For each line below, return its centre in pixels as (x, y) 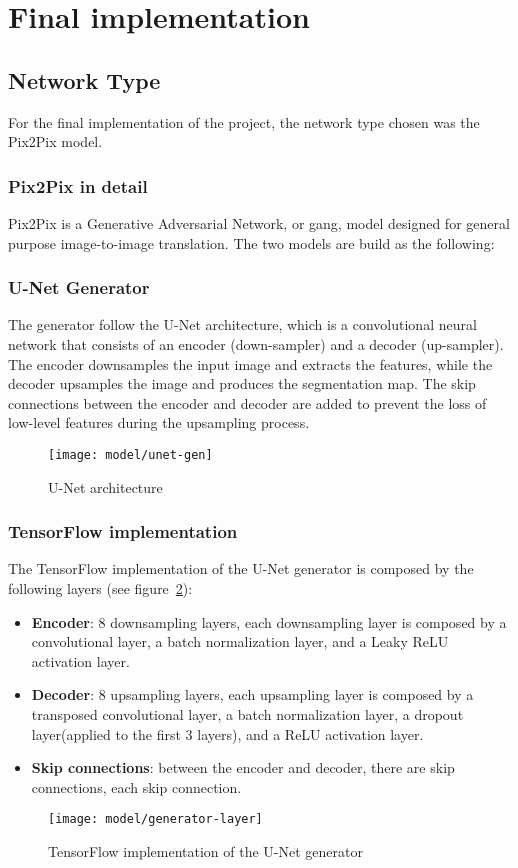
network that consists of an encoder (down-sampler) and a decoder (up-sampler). (256, 343)
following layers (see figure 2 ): (100, 588)
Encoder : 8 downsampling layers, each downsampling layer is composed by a (269, 621)
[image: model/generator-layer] (155, 819)
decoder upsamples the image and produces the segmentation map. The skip (242, 383)
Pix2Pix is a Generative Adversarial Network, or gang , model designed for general (259, 222)
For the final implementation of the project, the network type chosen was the (244, 121)
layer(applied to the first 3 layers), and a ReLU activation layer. (227, 733)
